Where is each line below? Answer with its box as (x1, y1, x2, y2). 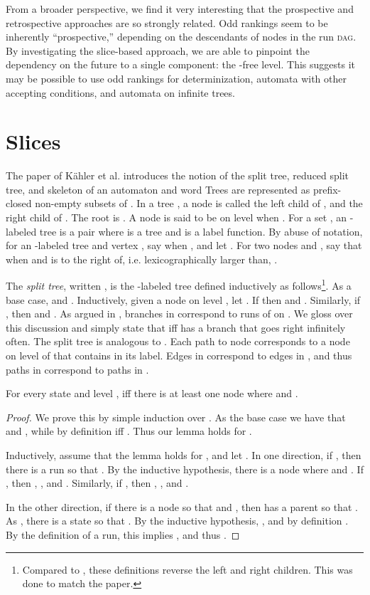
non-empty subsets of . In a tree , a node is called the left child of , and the (35, 196, 363, 211)
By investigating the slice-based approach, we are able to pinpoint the (6, 43, 310, 58)
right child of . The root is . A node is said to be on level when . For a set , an (6, 210, 347, 225)
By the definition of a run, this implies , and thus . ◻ (6, 527, 240, 542)
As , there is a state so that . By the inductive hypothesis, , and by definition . (6, 513, 349, 528)
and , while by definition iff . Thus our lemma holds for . (6, 423, 252, 438)
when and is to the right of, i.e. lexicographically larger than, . (6, 251, 278, 266)
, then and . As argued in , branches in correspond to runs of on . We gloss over (6, 306, 353, 321)
